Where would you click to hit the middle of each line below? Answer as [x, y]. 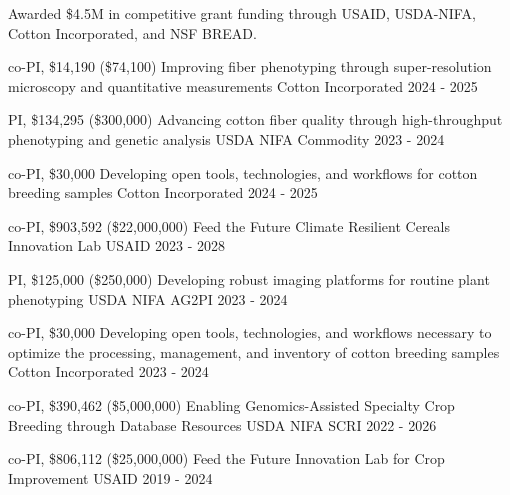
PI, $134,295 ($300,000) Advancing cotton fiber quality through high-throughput [255, 119]
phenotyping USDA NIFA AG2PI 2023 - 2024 [148, 298]
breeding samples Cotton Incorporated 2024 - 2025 [163, 192]
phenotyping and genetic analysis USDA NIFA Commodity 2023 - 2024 [226, 138]
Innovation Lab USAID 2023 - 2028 [117, 245]
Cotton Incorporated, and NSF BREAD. [132, 32]
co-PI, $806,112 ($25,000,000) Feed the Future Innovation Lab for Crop [226, 458]
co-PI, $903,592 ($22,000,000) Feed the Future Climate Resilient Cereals [229, 225]
